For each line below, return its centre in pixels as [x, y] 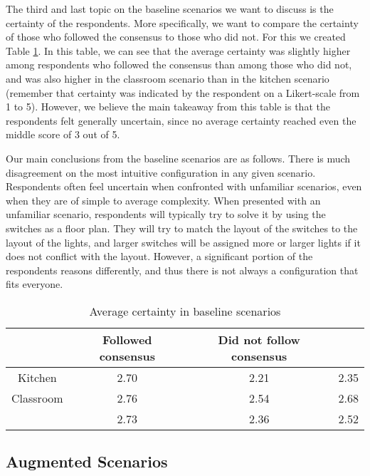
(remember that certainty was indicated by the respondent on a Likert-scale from [183, 92]
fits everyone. [35, 284]
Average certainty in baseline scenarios [185, 311]
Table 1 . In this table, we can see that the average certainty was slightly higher [178, 50]
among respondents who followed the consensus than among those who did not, [179, 64]
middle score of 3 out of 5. [63, 134]
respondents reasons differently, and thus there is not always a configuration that [182, 270]
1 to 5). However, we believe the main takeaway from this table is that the [168, 107]
